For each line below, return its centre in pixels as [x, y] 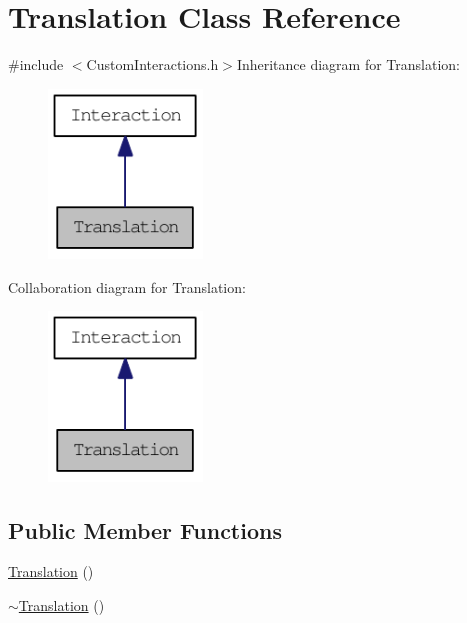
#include [36, 64]
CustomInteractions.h [152, 64]
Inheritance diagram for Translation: [348, 64]
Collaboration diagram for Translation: [127, 286]
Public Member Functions [145, 529]
